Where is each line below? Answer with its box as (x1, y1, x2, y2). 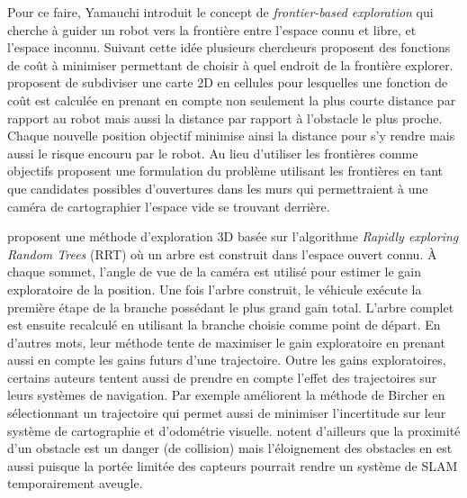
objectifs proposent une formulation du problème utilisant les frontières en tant (7, 161, 444, 180)
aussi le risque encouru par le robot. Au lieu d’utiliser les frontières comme (7, 143, 418, 162)
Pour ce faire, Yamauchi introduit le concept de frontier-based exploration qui (7, 3, 434, 21)
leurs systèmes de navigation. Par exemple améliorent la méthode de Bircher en (7, 385, 445, 404)
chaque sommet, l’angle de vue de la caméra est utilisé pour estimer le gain (7, 262, 422, 281)
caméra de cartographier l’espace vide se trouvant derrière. (7, 196, 330, 215)
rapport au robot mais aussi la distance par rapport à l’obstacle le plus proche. (7, 108, 443, 127)
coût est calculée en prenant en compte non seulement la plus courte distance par (7, 90, 456, 109)
